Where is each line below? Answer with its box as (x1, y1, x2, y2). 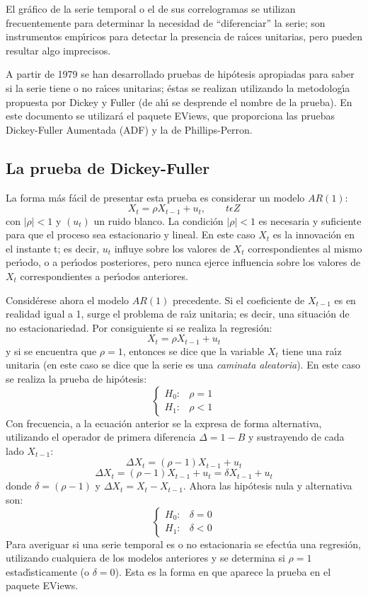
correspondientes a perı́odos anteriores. (20, 268, 188, 283)
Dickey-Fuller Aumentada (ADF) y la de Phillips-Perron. (6, 122, 253, 137)
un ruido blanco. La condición (93, 213, 224, 228)
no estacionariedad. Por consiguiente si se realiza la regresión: (6, 320, 272, 335)
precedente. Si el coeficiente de (172, 292, 305, 307)
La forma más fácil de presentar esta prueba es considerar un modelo (6, 190, 305, 204)
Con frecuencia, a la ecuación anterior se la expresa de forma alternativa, (6, 415, 322, 430)
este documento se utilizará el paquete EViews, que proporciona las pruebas (6, 108, 335, 123)
